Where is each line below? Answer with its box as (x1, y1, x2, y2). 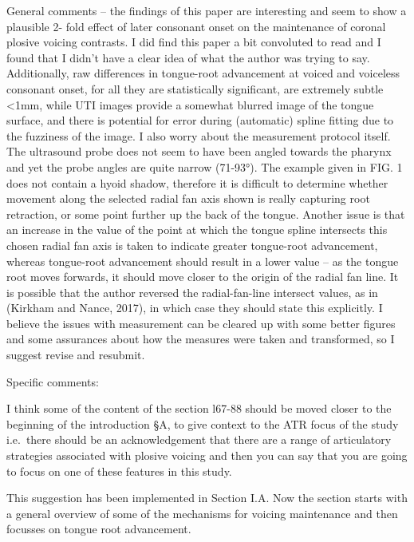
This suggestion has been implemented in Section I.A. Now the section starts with (6, 489, 408, 506)
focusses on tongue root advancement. (6, 520, 191, 537)
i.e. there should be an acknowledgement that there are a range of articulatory (6, 431, 392, 448)
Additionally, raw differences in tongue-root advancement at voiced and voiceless (6, 65, 400, 81)
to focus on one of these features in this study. (6, 462, 232, 479)
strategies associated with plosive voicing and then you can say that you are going (6, 447, 408, 464)
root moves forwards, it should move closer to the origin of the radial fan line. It (6, 268, 399, 285)
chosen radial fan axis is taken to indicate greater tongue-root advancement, (6, 236, 378, 253)
